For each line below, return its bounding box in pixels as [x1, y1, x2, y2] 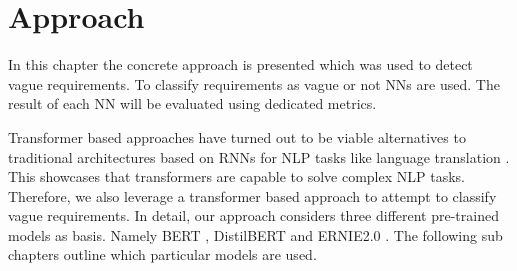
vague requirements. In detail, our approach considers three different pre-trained [8, 205, 499, 226]
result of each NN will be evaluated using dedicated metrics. [8, 93, 377, 114]
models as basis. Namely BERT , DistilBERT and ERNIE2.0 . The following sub [8, 224, 503, 245]
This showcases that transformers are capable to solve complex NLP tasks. [8, 166, 465, 187]
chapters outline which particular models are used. [8, 244, 317, 265]
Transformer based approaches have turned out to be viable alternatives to [8, 126, 466, 147]
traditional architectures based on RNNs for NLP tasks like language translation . [8, 146, 510, 167]
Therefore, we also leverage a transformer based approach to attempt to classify [8, 185, 497, 206]
